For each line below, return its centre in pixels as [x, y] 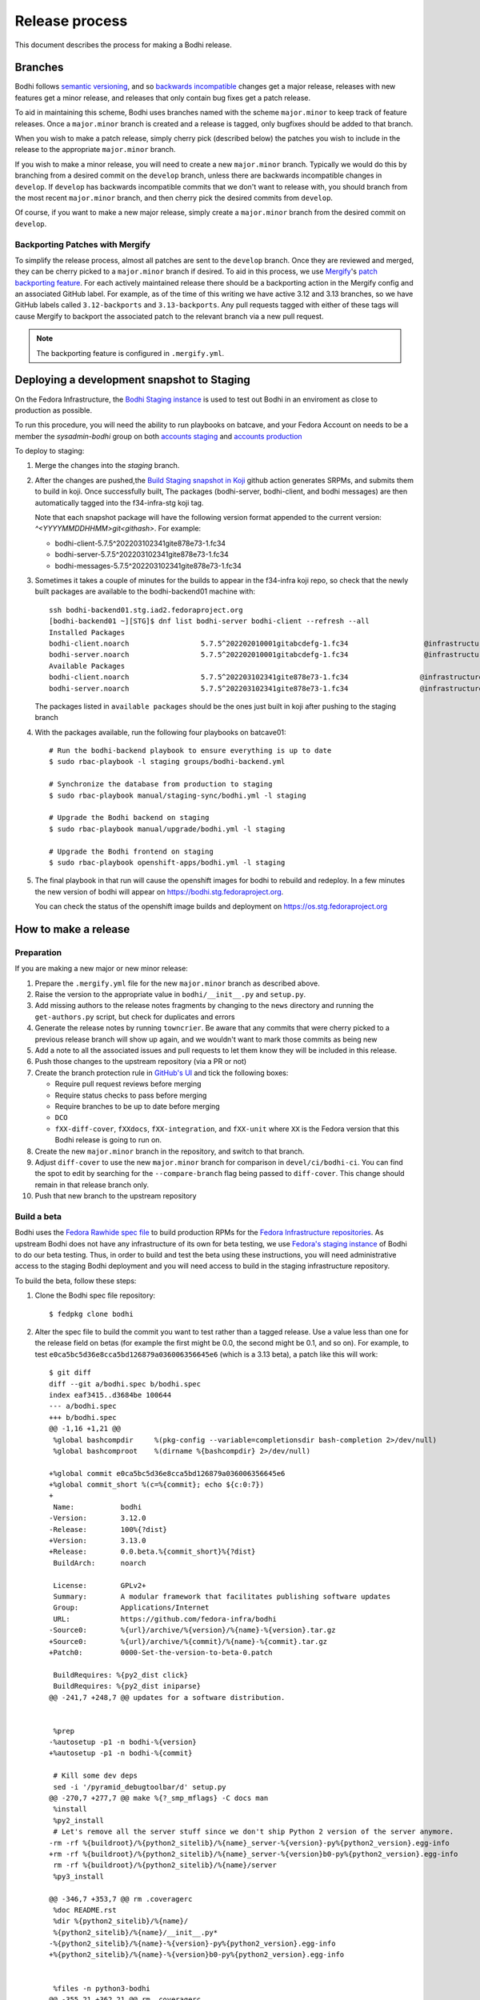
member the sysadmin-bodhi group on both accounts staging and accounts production [159, 436]
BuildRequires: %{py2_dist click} [121, 1675]
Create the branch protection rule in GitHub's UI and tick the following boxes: [162, 1073]
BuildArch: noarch [100, 1563]
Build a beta [38, 1216]
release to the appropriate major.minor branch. [95, 150]
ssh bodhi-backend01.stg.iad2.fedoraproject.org [146, 610]
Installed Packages [87, 632]
